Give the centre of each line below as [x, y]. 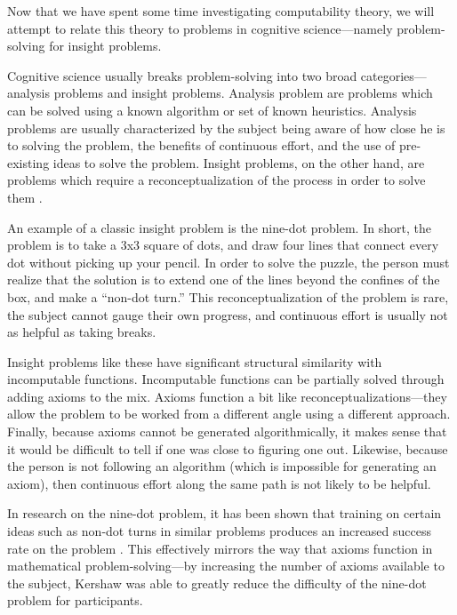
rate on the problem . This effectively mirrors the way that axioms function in [220, 548]
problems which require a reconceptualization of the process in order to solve [216, 180]
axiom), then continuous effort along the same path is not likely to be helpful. [219, 483]
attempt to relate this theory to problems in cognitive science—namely [200, 28]
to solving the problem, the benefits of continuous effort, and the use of [201, 145]
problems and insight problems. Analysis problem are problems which [243, 93]
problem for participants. [75, 600]
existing [28, 162]
